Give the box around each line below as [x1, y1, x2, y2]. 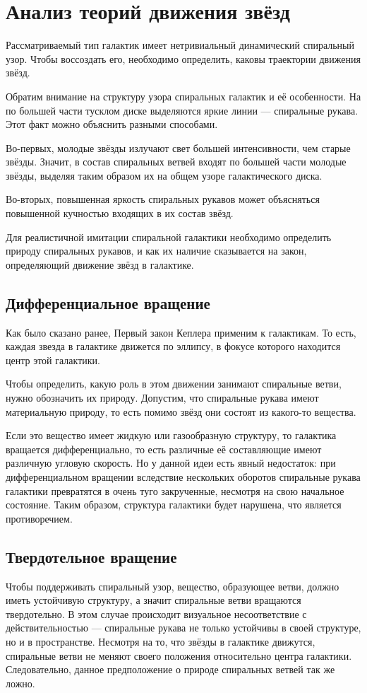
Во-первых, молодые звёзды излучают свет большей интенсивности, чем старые [6, 140, 351, 155]
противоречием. [6, 511, 73, 525]
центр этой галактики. [6, 352, 100, 367]
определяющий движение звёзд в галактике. [6, 257, 194, 272]
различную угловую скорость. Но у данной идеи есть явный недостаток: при [6, 455, 336, 470]
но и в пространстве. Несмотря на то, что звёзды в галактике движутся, [6, 634, 315, 648]
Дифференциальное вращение [6, 291, 210, 313]
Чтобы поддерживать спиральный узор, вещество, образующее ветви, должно [6, 578, 339, 593]
